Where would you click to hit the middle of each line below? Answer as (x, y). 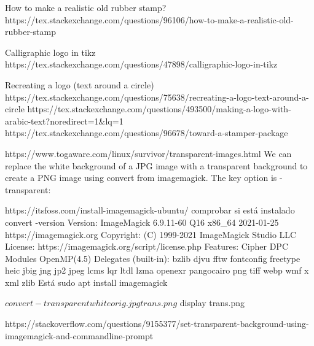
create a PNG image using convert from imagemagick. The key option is (141, 178)
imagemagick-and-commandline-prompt (79, 335)
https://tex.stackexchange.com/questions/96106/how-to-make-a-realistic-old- (149, 19)
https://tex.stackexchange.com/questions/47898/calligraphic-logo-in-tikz (141, 64)
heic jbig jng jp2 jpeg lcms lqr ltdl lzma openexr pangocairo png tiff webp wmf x (157, 270)
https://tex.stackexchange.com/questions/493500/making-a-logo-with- (159, 109)
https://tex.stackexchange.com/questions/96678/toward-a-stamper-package (147, 133)
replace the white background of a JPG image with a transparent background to (156, 165)
